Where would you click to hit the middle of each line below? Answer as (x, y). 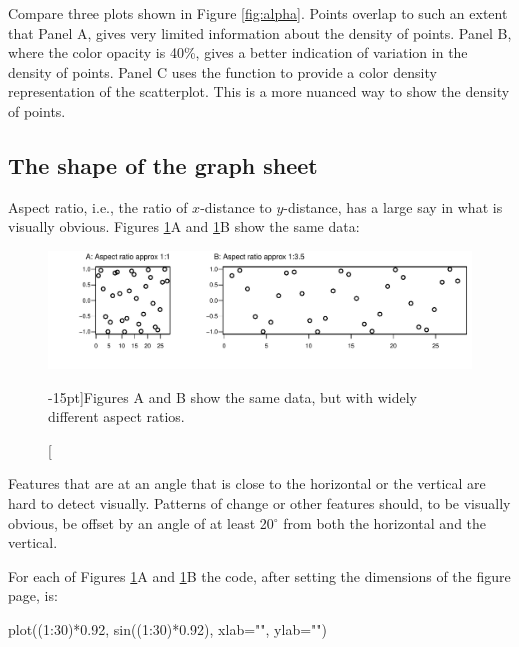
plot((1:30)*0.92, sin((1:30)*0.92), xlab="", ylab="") (167, 628)
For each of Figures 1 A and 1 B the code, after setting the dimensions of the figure (259, 575)
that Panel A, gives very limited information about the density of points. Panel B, (260, 32)
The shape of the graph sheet (163, 164)
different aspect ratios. (116, 416)
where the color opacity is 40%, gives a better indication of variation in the (238, 52)
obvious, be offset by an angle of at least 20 (141, 522)
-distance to (236, 206)
